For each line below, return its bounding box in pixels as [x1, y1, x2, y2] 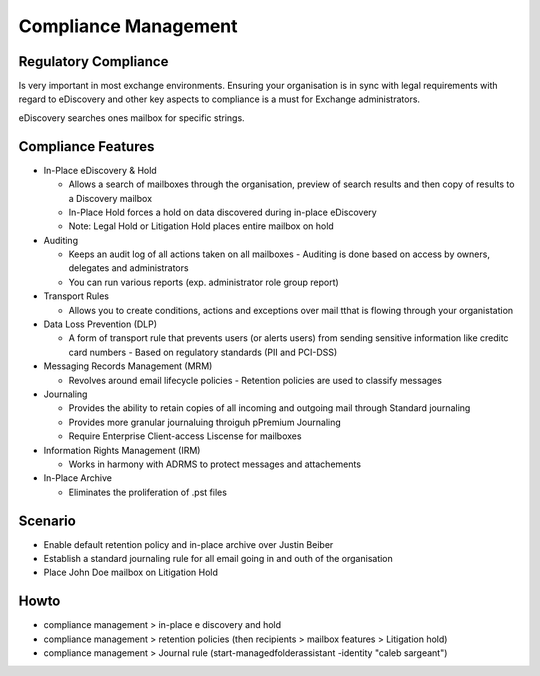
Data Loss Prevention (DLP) [43, 318, 158, 330]
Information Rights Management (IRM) [43, 444, 201, 456]
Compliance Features [18, 138, 155, 155]
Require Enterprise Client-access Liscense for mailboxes [68, 430, 302, 442]
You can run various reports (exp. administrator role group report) [68, 276, 339, 288]
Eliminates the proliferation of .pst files [68, 486, 227, 498]
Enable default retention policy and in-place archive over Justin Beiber [43, 538, 334, 550]
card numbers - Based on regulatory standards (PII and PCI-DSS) [68, 346, 338, 358]
